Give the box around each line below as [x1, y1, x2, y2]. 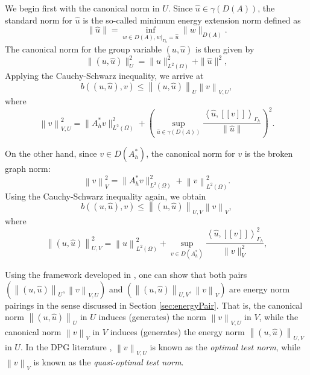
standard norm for [5, 13, 72, 26]
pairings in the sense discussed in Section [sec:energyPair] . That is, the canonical [5, 298, 303, 311]
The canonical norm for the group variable [5, 42, 162, 55]
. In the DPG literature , [20, 340, 112, 353]
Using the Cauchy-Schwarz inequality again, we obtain [5, 189, 206, 202]
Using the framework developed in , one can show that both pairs [5, 268, 247, 280]
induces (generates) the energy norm [110, 326, 245, 338]
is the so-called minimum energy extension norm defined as [83, 13, 301, 26]
